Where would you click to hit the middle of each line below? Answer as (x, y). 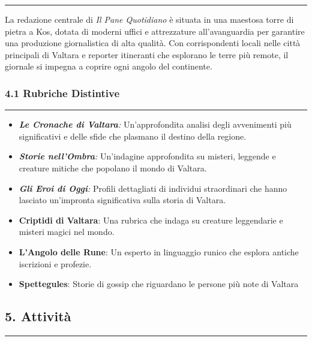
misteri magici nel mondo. (67, 232)
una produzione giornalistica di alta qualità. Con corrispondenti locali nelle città (153, 43)
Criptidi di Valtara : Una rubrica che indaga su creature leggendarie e (151, 220)
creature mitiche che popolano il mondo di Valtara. (113, 168)
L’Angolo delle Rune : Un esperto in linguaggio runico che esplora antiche (159, 251)
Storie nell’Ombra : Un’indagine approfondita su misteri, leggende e (147, 156)
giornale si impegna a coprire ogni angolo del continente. (109, 66)
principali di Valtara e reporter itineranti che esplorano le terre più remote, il (147, 54)
